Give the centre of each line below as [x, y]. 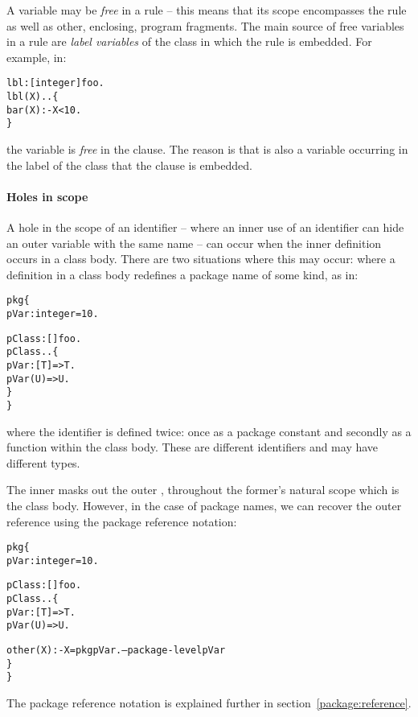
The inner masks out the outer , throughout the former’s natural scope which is [203, 490]
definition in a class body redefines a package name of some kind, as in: [182, 274]
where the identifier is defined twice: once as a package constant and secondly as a [209, 431]
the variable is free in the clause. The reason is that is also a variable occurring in [207, 149]
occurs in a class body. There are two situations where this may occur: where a [201, 259]
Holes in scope [47, 196]
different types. [43, 462]
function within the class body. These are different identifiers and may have [193, 447]
